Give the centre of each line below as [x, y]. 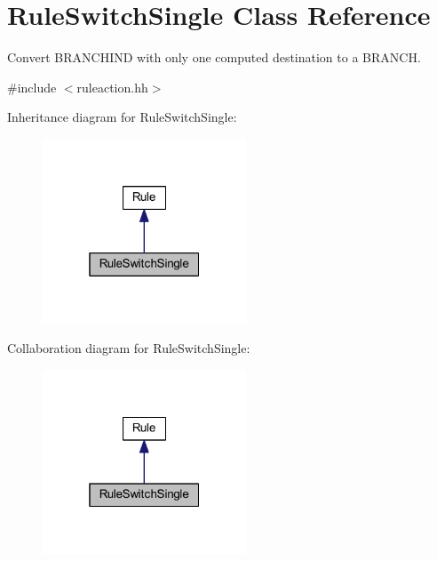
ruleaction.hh [112, 87]
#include [32, 87]
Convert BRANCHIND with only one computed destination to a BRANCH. [214, 57]
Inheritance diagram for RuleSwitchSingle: [122, 117]
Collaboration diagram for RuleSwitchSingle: [129, 348]
